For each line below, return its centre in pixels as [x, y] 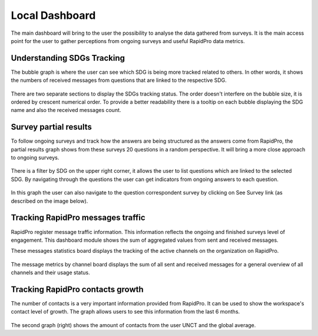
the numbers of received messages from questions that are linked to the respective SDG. [119, 80]
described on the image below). [49, 201]
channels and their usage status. [51, 273]
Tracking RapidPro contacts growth [77, 289]
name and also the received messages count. [66, 110]
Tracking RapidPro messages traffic [78, 218]
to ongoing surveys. [35, 158]
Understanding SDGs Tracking [68, 58]
